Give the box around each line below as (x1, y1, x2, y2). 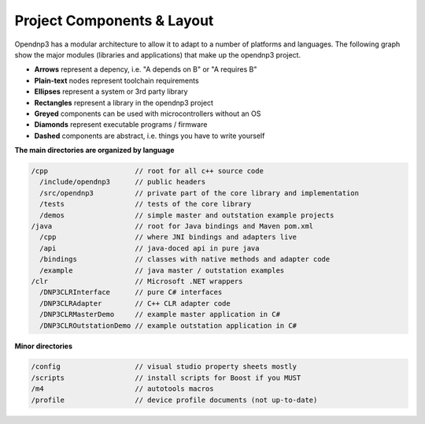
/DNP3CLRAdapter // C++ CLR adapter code (39, 299, 231, 307)
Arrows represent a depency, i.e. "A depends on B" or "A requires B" (34, 65, 257, 74)
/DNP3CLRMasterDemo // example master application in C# (39, 310, 281, 319)
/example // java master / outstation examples (39, 266, 285, 275)
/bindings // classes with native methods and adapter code (39, 255, 331, 264)
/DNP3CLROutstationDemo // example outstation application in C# (39, 321, 297, 330)
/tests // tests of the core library (39, 199, 252, 209)
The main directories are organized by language (14, 146, 175, 155)
